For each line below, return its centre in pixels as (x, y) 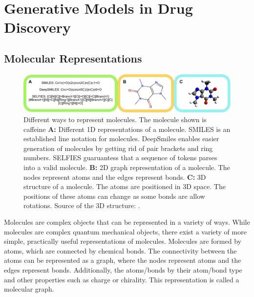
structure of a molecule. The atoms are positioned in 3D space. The (125, 186)
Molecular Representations (73, 58)
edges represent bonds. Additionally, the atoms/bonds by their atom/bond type (123, 269)
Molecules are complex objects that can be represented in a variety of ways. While (127, 222)
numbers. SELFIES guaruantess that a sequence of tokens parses (120, 158)
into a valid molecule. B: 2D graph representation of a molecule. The (127, 167)
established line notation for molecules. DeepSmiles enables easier (121, 138)
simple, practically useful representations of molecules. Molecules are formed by (123, 241)
